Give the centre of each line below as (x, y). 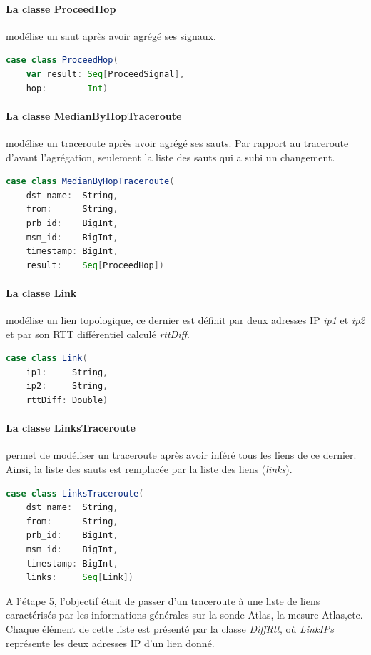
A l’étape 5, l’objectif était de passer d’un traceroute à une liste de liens (163, 600)
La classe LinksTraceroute (71, 428)
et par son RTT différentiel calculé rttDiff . (98, 334)
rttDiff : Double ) (67, 401)
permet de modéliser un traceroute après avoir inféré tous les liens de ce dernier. (181, 455)
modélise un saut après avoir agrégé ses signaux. (111, 35)
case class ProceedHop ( (62, 60)
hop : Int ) (67, 88)
